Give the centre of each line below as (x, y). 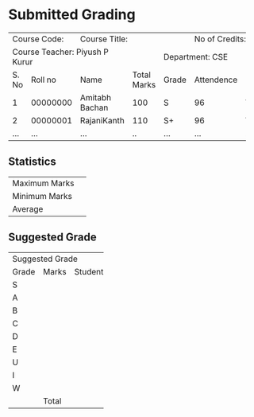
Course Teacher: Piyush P (60, 52)
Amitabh (96, 97)
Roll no (44, 80)
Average (28, 208)
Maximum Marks (43, 183)
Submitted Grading (72, 15)
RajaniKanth (102, 120)
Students (91, 271)
